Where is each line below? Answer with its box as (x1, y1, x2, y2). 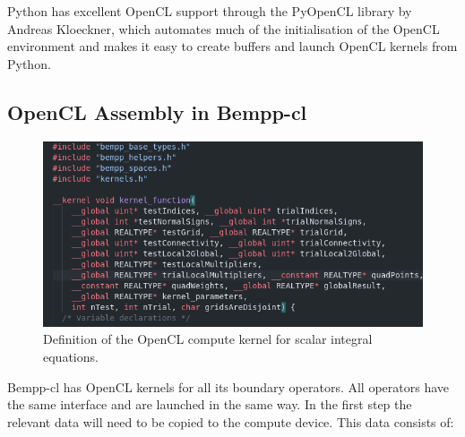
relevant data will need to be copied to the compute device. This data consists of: (7, 412, 454, 431)
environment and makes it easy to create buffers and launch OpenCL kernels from (7, 37, 458, 56)
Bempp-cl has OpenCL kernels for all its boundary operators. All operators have (7, 377, 450, 396)
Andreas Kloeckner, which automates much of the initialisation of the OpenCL (7, 19, 440, 38)
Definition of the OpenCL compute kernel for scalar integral (43, 330, 373, 348)
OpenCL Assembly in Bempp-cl (7, 98, 307, 125)
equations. (43, 347, 99, 366)
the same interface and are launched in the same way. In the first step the (7, 395, 412, 414)
